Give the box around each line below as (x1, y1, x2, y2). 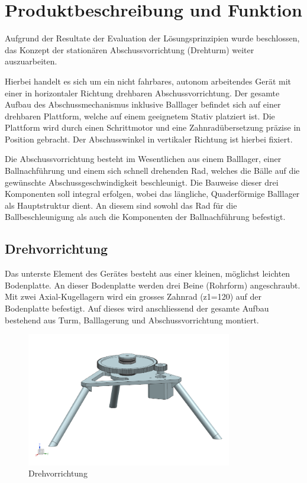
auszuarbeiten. (5, 55, 57, 67)
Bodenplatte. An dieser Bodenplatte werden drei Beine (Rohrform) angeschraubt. (5, 278, 300, 291)
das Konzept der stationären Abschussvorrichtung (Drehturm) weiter (5, 43, 254, 56)
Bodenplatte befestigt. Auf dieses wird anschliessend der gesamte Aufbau (5, 302, 269, 315)
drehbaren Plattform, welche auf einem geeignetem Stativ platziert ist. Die (5, 109, 275, 122)
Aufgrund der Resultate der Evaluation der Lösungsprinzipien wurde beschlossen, (5, 32, 300, 44)
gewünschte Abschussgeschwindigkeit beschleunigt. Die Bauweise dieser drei (5, 176, 279, 188)
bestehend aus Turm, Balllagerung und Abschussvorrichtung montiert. (5, 313, 259, 326)
